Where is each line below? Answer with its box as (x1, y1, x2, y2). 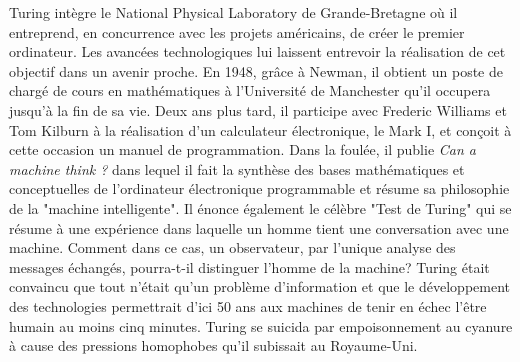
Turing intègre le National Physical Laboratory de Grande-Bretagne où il (9, 2, 458, 22)
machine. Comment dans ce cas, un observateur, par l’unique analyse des (9, 237, 456, 258)
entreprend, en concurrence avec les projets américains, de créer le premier (9, 21, 465, 42)
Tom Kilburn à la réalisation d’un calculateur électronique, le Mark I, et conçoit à (9, 119, 512, 140)
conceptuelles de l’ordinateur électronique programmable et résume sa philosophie (9, 178, 510, 199)
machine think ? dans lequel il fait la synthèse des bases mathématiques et (9, 158, 465, 179)
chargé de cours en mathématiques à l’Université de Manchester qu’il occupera (9, 80, 491, 101)
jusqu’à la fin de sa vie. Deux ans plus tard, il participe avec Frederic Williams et (9, 99, 507, 120)
